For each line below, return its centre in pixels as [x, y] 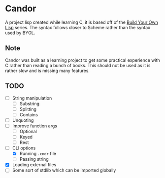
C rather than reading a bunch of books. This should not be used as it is [78, 65]
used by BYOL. [20, 33]
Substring [30, 104]
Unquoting [23, 120]
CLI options [24, 148]
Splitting [28, 109]
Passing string [34, 159]
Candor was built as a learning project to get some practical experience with [82, 60]
